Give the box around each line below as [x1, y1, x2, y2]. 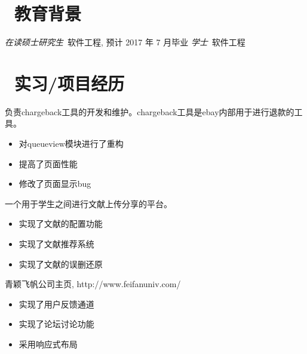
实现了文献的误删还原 [19, 257, 103, 270]
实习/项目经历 [14, 70, 125, 95]
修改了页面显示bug [19, 177, 91, 190]
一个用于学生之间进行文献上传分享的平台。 [5, 197, 172, 210]
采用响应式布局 [19, 337, 78, 350]
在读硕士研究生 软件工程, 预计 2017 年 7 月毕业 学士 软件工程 [5, 36, 245, 48]
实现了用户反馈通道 [19, 297, 94, 310]
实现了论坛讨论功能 [19, 318, 94, 330]
